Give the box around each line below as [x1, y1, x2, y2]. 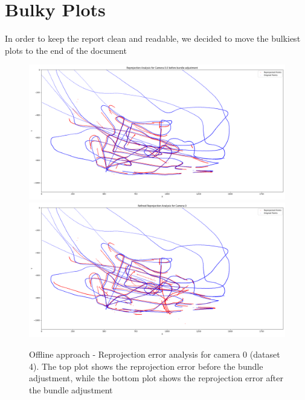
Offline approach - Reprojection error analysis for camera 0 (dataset [29, 348, 280, 361]
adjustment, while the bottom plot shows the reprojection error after [29, 372, 283, 384]
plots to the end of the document [5, 44, 127, 56]
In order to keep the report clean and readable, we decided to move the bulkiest [5, 32, 301, 45]
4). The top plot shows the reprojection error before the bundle [29, 359, 263, 372]
